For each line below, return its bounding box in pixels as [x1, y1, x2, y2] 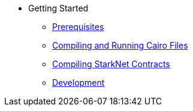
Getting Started [28, 3, 89, 13]
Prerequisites [52, 22, 104, 32]
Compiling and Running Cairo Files [52, 40, 188, 50]
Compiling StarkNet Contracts [52, 59, 170, 69]
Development [52, 77, 105, 88]
